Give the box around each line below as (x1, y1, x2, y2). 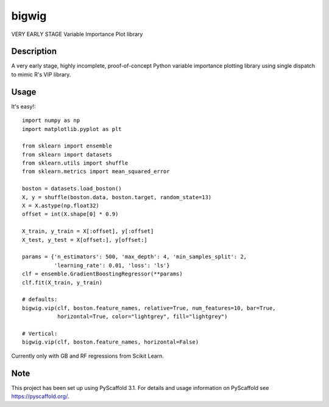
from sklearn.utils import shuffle (22, 160, 129, 167)
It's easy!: (11, 102, 36, 110)
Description (11, 46, 57, 57)
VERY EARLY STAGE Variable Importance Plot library (11, 30, 143, 38)
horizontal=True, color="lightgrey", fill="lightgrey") (57, 313, 228, 320)
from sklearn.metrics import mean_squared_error (22, 168, 170, 175)
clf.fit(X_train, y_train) (22, 279, 103, 286)
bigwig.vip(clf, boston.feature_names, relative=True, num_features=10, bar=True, (22, 305, 276, 311)
